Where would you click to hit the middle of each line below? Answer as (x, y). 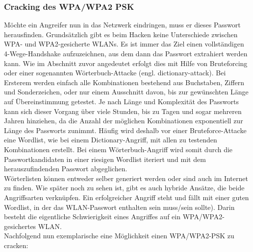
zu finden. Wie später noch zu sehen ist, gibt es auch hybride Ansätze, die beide (124, 188)
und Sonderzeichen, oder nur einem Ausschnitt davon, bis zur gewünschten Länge (126, 92)
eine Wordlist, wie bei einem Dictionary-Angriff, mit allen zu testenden (111, 140)
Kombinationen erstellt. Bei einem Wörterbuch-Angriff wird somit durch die (118, 149)
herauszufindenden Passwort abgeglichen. (66, 169)
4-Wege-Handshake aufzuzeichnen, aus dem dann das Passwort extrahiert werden (126, 53)
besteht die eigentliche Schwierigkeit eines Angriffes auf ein (92, 217)
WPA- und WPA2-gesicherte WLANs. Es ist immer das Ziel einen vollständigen (124, 44)
